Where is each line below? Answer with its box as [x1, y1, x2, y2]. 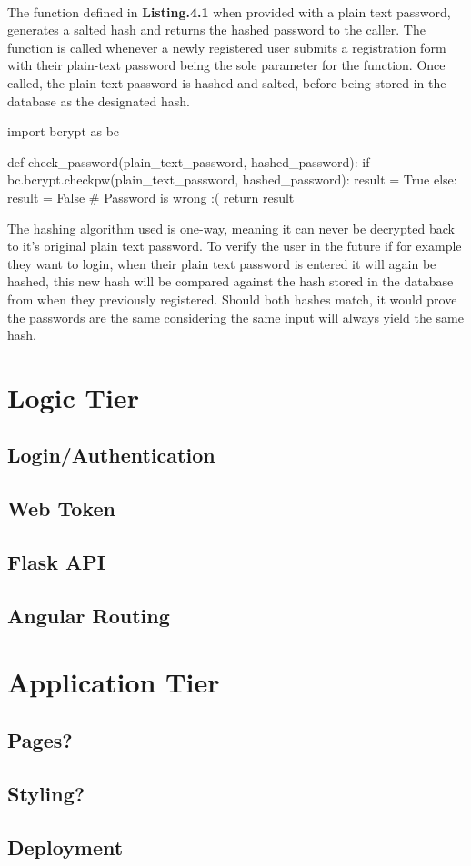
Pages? [7, 725, 73, 753]
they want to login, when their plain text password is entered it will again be [7, 254, 436, 273]
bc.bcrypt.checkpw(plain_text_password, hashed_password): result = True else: [7, 170, 457, 189]
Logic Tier [7, 378, 139, 415]
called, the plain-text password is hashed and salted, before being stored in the [7, 73, 446, 92]
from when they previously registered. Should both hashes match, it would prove [7, 289, 457, 308]
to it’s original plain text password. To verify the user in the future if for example [7, 236, 462, 255]
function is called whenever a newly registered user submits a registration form [7, 37, 446, 56]
